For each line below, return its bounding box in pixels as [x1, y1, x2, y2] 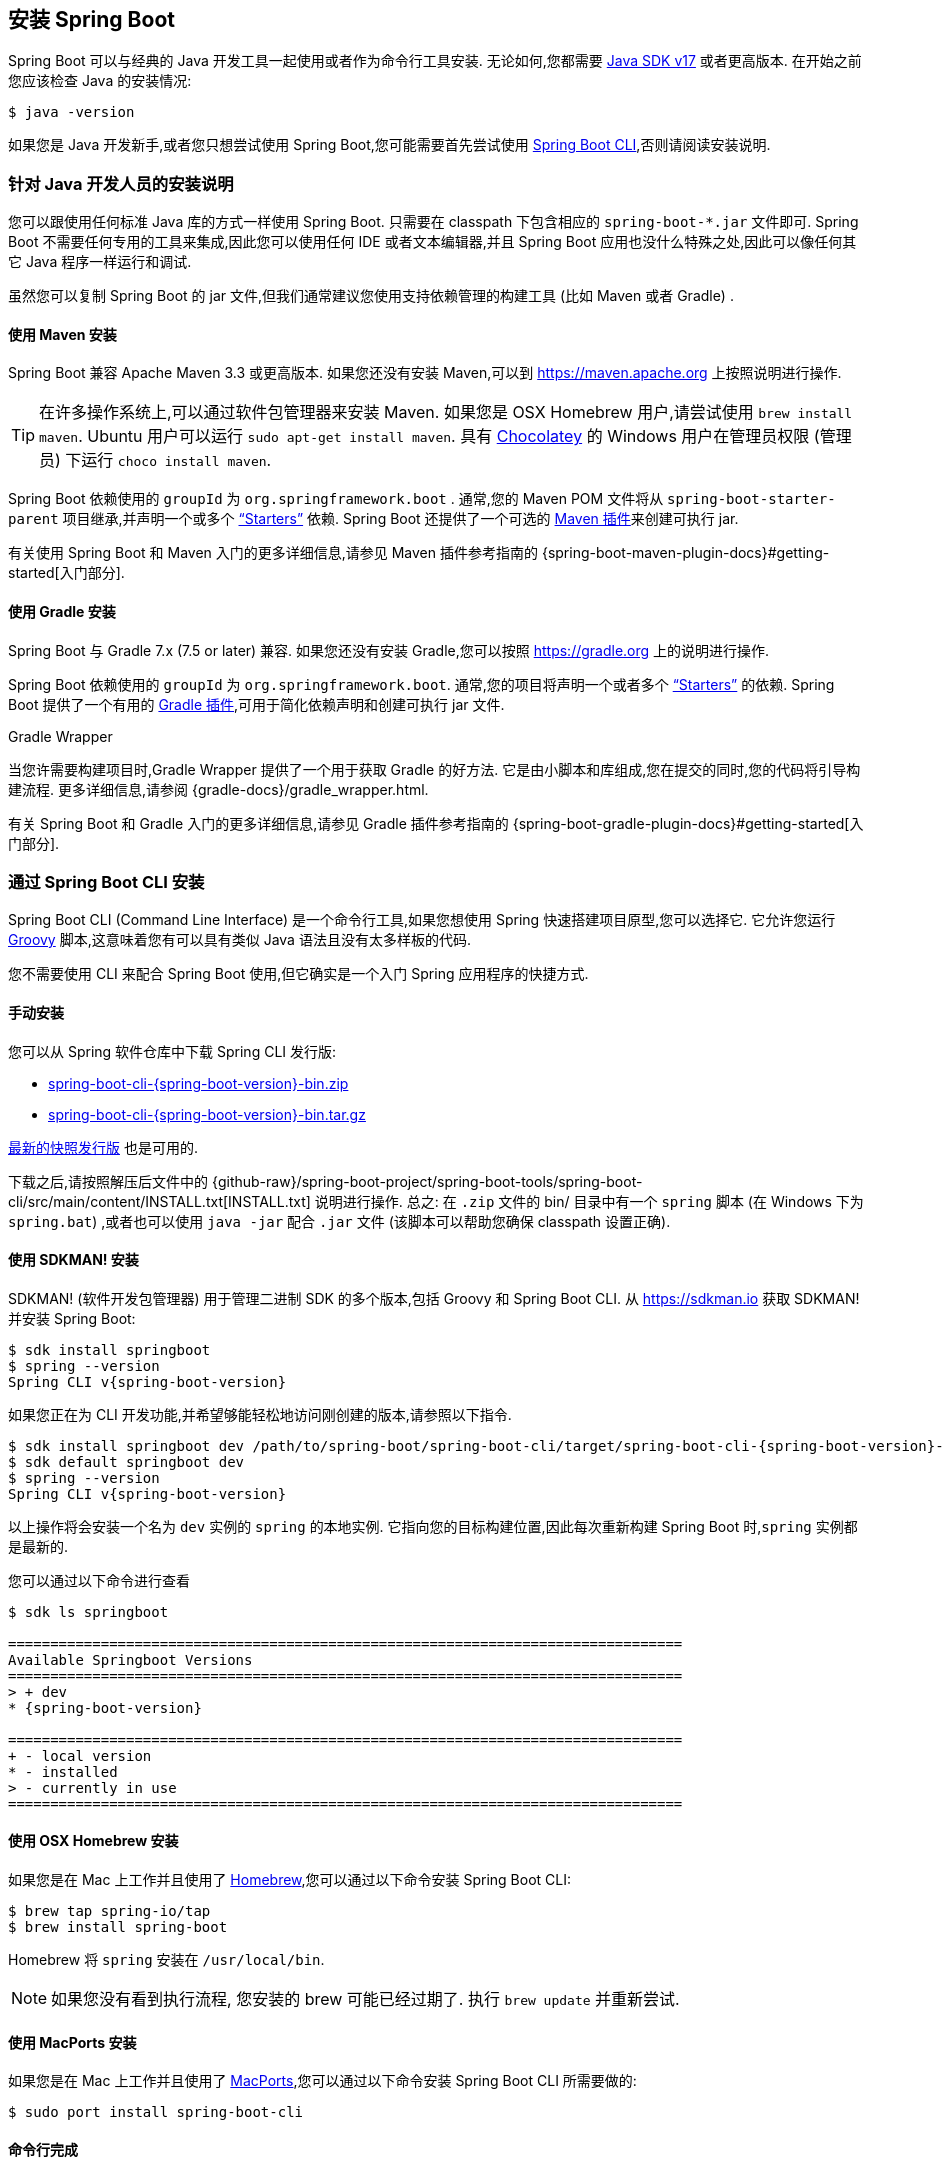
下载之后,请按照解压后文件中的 [8, 1172, 209, 1190]
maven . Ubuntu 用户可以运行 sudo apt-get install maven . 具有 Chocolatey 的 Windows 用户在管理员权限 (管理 [39, 426, 852, 447]
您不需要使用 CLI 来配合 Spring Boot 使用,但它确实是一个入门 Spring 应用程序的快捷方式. [8, 965, 589, 983]
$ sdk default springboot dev [8, 1453, 245, 1470]
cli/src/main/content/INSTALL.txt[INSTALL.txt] [8, 1192, 311, 1210]
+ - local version [8, 1747, 152, 1764]
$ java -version [8, 104, 135, 121]
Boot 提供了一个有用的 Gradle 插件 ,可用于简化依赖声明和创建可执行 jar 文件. [8, 695, 505, 713]
